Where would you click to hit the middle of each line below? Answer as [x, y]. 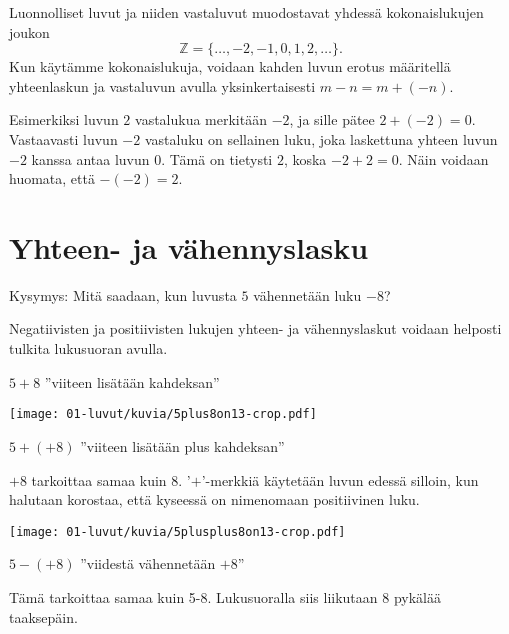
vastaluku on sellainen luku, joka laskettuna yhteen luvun [321, 138]
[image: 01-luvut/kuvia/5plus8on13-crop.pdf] [163, 414]
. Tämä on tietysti [217, 158]
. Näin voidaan [443, 158]
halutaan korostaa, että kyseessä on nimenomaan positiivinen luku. [214, 499]
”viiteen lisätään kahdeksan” [132, 381]
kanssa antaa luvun [90, 158]
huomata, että [52, 178]
